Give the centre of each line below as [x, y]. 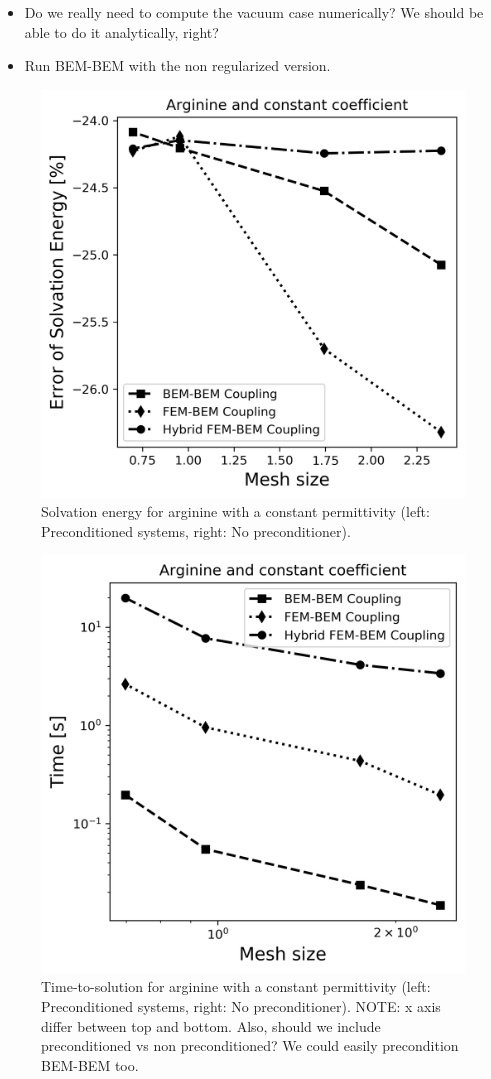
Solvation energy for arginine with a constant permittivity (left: [235, 511]
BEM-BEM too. [90, 1064]
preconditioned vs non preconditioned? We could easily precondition [250, 1045]
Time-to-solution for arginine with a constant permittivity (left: [236, 986]
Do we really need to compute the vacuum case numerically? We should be [254, 12]
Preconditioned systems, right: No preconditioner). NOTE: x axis [241, 1005]
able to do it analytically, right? [121, 31]
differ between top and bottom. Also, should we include [211, 1025]
